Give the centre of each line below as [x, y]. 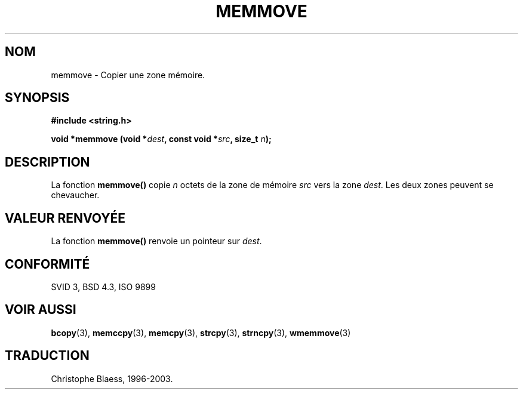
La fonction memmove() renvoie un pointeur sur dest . [156, 241]
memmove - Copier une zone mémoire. [128, 75]
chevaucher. [75, 195]
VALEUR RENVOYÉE [65, 218]
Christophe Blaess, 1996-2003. [112, 378]
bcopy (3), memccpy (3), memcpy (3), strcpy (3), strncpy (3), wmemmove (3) [201, 333]
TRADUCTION [47, 356]
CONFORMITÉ [47, 264]
